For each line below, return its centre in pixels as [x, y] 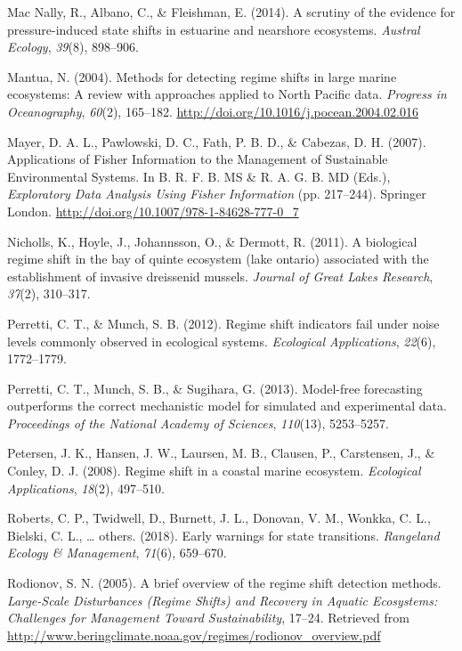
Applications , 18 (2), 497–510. [86, 488]
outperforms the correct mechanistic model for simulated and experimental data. [227, 406]
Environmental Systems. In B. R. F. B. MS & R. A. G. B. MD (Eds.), [199, 176]
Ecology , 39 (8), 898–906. [73, 47]
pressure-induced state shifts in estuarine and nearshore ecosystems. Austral [214, 29]
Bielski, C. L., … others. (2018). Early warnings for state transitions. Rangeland [223, 535]
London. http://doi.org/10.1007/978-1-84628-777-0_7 [153, 211]
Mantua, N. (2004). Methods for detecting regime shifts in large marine [202, 76]
